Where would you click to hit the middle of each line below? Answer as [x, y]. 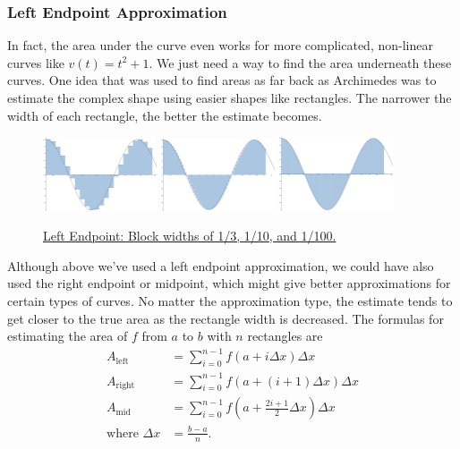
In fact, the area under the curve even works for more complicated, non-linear [220, 45]
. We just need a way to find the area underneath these [300, 62]
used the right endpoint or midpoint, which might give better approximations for [229, 283]
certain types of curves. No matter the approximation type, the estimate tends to [230, 300]
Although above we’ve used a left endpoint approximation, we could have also [221, 265]
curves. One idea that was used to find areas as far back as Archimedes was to [222, 80]
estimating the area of [68, 336]
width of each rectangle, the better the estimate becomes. [165, 115]
